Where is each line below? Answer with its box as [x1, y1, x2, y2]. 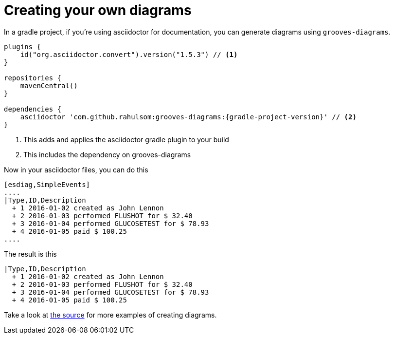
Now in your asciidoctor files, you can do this [4, 165, 148, 174]
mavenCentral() [20, 81, 78, 90]
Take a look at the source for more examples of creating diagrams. [4, 310, 217, 319]
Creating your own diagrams [4, 2, 192, 19]
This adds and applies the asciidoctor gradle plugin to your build [23, 135, 229, 144]
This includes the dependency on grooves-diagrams [23, 150, 191, 159]
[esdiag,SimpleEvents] [4, 180, 90, 188]
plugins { [4, 42, 41, 51]
